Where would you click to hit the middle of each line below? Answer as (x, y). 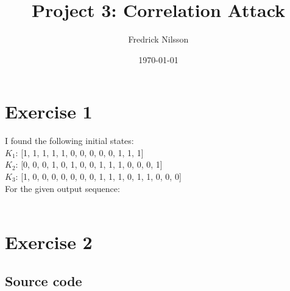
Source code (44, 280)
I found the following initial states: (69, 141)
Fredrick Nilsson (158, 39)
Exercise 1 (49, 111)
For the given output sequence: (62, 188)
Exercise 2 (49, 242)
